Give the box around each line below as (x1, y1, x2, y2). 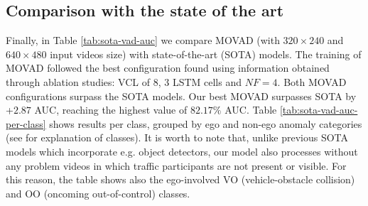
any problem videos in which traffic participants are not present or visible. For (6, 158, 347, 173)
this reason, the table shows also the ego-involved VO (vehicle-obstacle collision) (6, 172, 355, 187)
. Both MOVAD (277, 74, 347, 89)
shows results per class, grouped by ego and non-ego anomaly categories (49, 116, 362, 131)
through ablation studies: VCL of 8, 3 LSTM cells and (6, 74, 242, 89)
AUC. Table (224, 102, 277, 117)
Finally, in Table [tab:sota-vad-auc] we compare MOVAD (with (6, 33, 280, 48)
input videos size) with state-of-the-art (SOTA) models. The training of (50, 46, 362, 61)
